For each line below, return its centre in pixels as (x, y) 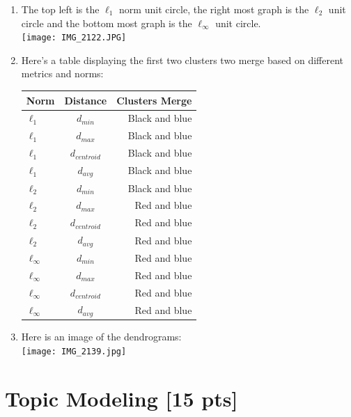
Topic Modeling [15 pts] (122, 398)
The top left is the (60, 9)
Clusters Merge (154, 100)
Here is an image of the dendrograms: (101, 337)
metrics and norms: (62, 73)
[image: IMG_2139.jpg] (74, 351)
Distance (86, 100)
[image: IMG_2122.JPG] (74, 38)
